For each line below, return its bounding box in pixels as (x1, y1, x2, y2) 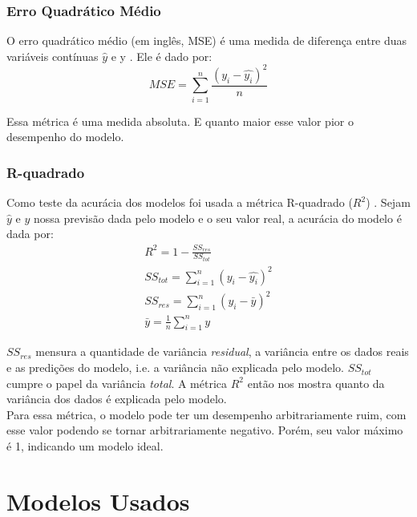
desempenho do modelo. (6, 128, 124, 145)
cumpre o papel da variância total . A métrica (6, 374, 228, 391)
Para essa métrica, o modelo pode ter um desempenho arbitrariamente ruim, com (6, 406, 407, 422)
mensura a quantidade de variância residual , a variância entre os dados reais (35, 343, 409, 360)
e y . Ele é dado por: (111, 47, 213, 64)
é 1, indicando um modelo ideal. (6, 438, 164, 454)
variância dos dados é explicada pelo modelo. (6, 390, 227, 407)
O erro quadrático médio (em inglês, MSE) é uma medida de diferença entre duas (6, 32, 407, 49)
